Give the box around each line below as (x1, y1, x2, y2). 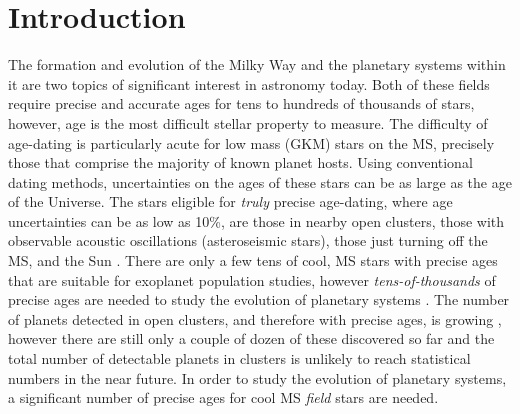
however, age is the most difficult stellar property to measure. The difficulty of (8, 112, 488, 133)
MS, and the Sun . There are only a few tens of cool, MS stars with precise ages (8, 250, 498, 271)
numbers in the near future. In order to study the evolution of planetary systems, (8, 367, 507, 388)
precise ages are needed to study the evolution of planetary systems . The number (8, 289, 510, 310)
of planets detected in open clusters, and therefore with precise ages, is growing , (8, 308, 502, 329)
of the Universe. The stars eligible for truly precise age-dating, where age (8, 191, 453, 212)
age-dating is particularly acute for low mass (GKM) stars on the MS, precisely (8, 132, 495, 153)
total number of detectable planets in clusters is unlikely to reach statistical (8, 348, 471, 369)
